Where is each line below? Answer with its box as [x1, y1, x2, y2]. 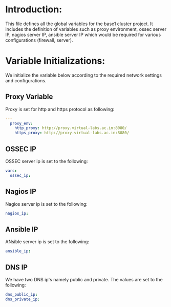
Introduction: [5, 4, 62, 15]
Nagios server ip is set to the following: [5, 201, 88, 207]
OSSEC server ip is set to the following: [5, 158, 88, 164]
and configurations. [5, 77, 47, 83]
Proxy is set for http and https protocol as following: [5, 106, 115, 112]
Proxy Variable [5, 93, 53, 101]
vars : [5, 168, 17, 173]
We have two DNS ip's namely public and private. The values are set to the [5, 276, 163, 282]
